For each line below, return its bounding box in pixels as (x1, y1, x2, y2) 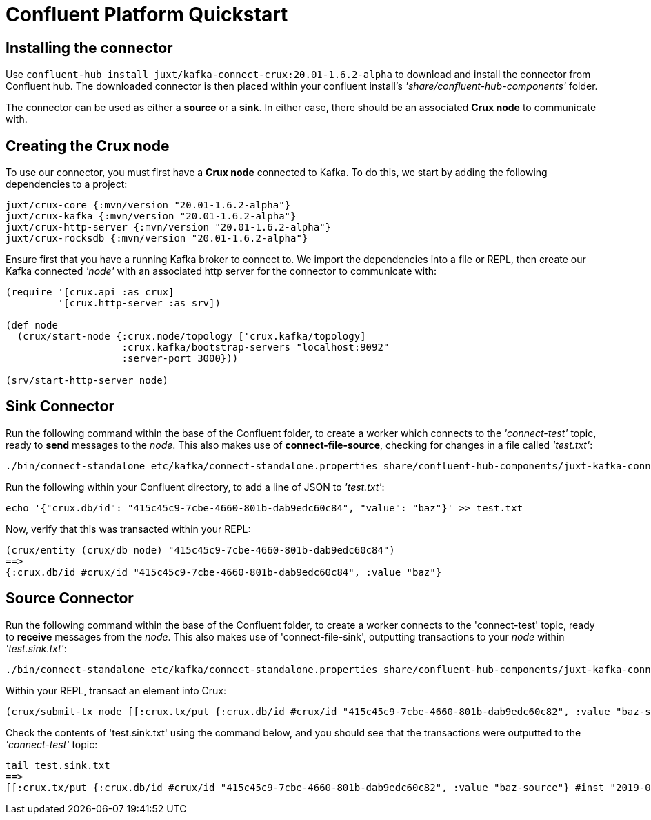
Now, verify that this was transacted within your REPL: (6, 523, 251, 535)
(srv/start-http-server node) (6, 375, 169, 387)
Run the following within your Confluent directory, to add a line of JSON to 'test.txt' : (6, 480, 385, 493)
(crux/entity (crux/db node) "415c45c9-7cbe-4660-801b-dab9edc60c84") (6, 544, 395, 556)
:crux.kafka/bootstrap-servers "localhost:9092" (121, 342, 390, 353)
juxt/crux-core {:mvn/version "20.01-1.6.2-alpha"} (6, 199, 291, 211)
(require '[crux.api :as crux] (6, 286, 174, 298)
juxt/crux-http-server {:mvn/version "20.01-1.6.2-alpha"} (6, 222, 332, 233)
